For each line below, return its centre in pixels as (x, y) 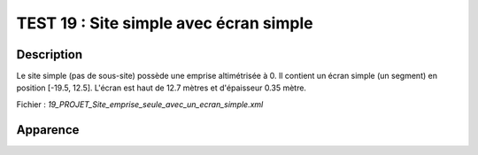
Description (50, 54)
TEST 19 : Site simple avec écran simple (165, 23)
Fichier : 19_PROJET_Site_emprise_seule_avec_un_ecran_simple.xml (140, 104)
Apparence (48, 130)
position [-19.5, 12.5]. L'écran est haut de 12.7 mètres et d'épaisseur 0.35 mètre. (162, 88)
